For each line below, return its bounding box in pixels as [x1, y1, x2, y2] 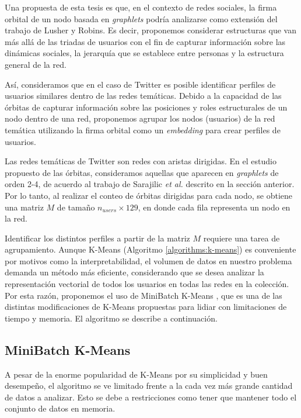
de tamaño [57, 201, 95, 213]
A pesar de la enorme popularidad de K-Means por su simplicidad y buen [5, 368, 268, 380]
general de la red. [5, 58, 66, 70]
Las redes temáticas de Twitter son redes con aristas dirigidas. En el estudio [5, 155, 276, 167]
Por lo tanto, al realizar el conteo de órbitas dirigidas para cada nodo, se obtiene [5, 189, 292, 201]
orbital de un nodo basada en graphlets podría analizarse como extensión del [5, 12, 278, 25]
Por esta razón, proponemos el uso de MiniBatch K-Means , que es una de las [5, 289, 282, 301]
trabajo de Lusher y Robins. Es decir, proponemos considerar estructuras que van [5, 24, 297, 36]
